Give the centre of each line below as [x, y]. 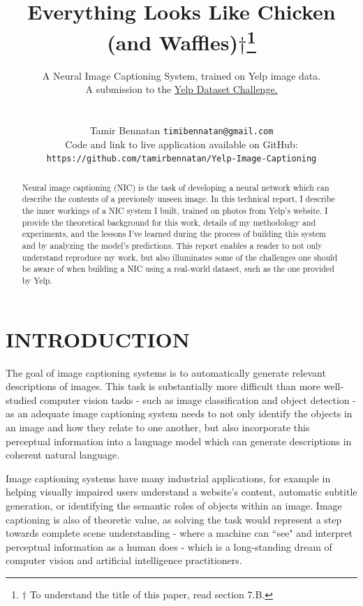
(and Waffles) [172, 42]
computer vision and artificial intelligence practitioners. [124, 560]
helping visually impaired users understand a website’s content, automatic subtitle [181, 492]
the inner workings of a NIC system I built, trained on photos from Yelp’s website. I [175, 211]
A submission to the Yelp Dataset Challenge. [181, 89]
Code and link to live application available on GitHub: [181, 144]
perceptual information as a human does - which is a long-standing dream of [169, 546]
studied [21, 399]
